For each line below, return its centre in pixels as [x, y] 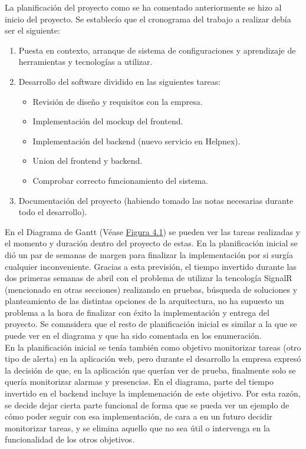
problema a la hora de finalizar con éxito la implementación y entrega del [137, 312]
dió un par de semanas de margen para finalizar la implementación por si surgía [149, 254]
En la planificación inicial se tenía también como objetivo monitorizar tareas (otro [153, 347]
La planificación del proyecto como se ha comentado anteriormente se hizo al [143, 7]
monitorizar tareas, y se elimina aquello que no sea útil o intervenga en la [137, 427]
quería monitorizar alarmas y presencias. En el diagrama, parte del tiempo [139, 382]
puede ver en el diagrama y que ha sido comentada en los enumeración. [133, 336]
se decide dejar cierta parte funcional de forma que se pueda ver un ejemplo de [147, 405]
